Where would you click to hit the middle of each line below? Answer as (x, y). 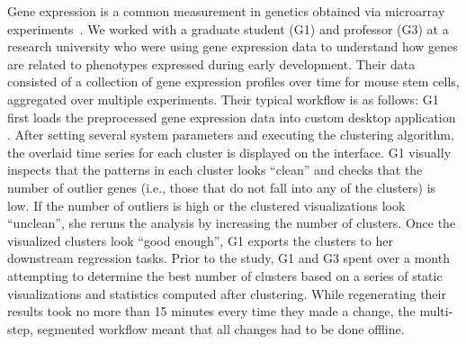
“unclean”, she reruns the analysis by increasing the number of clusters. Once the (232, 223)
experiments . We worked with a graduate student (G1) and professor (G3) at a (228, 28)
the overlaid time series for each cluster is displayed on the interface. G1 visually (229, 152)
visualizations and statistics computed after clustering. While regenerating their (227, 293)
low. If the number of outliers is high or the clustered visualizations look (206, 205)
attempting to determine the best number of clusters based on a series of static (225, 275)
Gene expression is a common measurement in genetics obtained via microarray (226, 11)
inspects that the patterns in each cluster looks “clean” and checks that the (215, 170)
